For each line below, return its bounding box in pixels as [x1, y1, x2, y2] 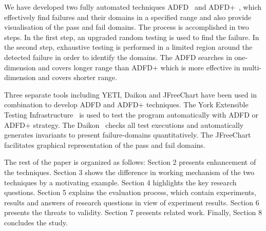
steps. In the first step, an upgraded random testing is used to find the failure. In [4, 31, 259, 42]
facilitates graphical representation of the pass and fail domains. [4, 139, 205, 150]
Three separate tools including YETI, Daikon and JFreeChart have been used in [4, 89, 257, 100]
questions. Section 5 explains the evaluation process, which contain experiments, [4, 187, 256, 198]
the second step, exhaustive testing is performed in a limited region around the [4, 42, 253, 52]
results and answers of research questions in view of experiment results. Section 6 [4, 197, 259, 207]
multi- [242, 62, 262, 72]
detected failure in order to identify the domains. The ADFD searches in [4, 51, 232, 62]
